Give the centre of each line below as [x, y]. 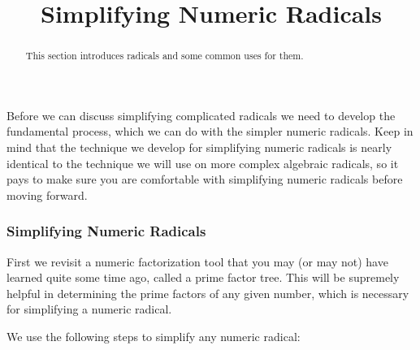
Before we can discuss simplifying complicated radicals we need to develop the [201, 115]
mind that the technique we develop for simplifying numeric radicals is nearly [199, 147]
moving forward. [47, 194]
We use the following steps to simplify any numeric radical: [154, 336]
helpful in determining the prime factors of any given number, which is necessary [208, 293]
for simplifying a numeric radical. [89, 309]
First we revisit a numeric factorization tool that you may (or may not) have [197, 261]
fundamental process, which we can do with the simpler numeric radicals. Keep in [210, 131]
